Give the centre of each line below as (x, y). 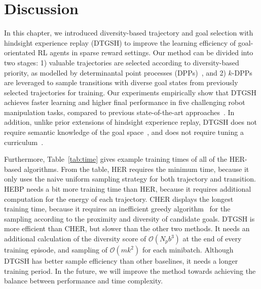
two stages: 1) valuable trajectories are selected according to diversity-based (122, 62)
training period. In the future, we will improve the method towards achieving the (130, 270)
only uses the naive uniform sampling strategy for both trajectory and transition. (130, 179)
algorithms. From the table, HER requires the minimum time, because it (136, 169)
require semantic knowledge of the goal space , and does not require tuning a (124, 132)
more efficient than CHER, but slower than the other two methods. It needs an (127, 228)
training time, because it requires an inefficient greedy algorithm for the (117, 209)
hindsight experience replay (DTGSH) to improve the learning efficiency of (120, 42)
